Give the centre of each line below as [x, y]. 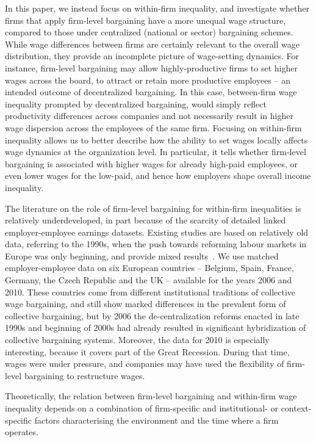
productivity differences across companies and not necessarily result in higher [149, 116]
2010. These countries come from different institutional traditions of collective [150, 292]
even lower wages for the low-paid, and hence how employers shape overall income [158, 176]
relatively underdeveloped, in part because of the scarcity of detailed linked [145, 220]
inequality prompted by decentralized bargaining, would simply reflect [136, 103]
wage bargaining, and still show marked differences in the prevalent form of [145, 304]
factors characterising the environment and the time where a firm [156, 420]
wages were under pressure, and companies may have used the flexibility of [145, 364]
